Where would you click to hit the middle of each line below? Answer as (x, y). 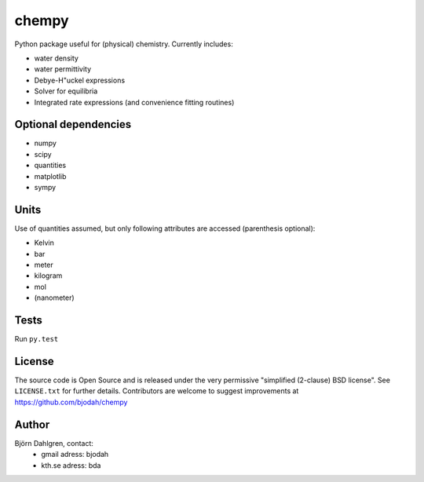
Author (32, 424)
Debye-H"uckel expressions (80, 80)
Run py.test (37, 339)
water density (56, 58)
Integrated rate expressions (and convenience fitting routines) (134, 102)
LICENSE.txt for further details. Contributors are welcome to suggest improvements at (157, 391)
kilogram (48, 276)
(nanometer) (54, 298)
